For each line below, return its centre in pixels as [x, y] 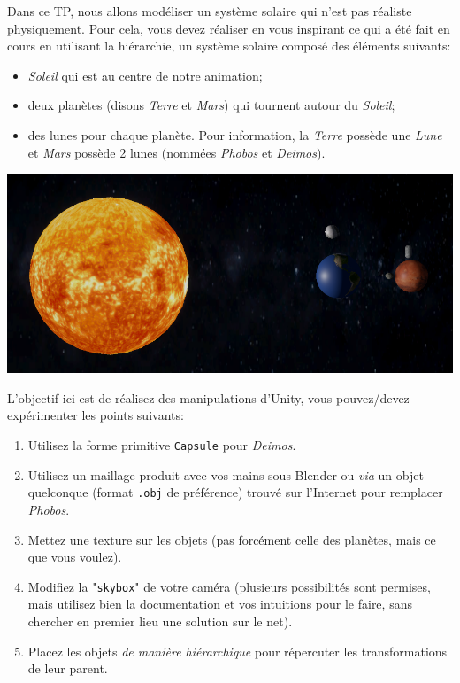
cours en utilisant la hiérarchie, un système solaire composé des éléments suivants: [229, 46]
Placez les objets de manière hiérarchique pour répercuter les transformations [238, 651]
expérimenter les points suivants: [96, 415]
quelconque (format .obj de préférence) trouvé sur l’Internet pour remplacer [235, 492]
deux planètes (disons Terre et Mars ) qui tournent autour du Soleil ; [211, 105]
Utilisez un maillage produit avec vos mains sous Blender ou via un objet [226, 474]
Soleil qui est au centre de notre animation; [145, 75]
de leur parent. [68, 668]
